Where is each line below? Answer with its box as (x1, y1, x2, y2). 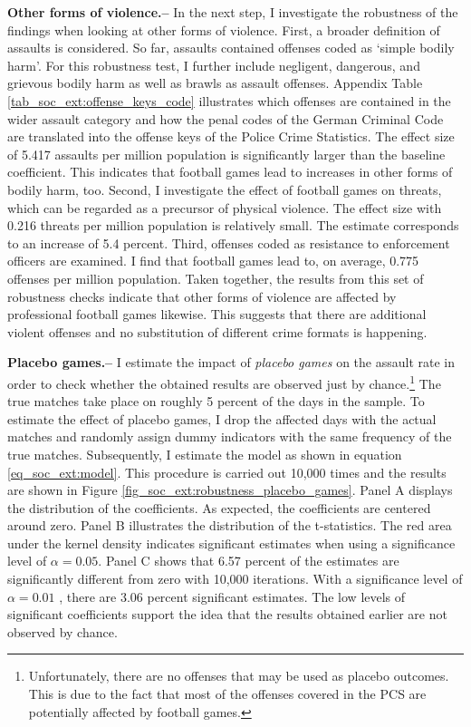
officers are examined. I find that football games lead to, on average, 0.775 (7, 251, 419, 270)
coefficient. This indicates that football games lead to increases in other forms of (7, 162, 453, 181)
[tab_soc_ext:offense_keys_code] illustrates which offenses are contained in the (7, 91, 451, 110)
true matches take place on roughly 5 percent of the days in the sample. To (7, 392, 425, 411)
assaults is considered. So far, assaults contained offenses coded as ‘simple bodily (7, 38, 455, 57)
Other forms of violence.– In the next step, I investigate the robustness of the (7, 3, 458, 21)
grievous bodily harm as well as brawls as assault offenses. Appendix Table (7, 73, 423, 92)
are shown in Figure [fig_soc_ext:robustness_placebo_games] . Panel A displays (7, 480, 453, 499)
